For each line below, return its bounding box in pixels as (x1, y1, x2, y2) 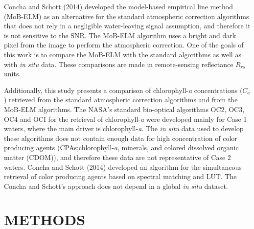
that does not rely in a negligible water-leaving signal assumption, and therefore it (4, 21, 251, 31)
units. (4, 69, 21, 79)
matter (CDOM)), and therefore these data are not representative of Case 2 (4, 152, 231, 162)
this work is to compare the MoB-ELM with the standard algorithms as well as (4, 49, 241, 59)
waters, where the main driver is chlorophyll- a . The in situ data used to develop (4, 123, 244, 134)
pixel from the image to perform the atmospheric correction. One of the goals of (4, 40, 244, 50)
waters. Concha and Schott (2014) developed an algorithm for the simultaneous (4, 161, 242, 172)
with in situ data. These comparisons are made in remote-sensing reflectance (4, 59, 233, 69)
